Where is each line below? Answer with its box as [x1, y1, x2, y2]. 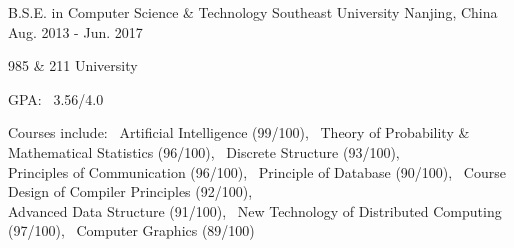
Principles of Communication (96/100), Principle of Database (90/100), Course [8, 161, 506, 182]
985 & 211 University [8, 55, 138, 76]
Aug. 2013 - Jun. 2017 [8, 21, 143, 42]
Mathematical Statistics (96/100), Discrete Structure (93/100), [8, 141, 400, 162]
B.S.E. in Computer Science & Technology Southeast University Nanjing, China [8, 2, 498, 22]
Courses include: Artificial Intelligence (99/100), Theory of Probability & [8, 122, 470, 143]
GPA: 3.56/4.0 [8, 88, 104, 109]
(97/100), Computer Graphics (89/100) [8, 220, 255, 241]
